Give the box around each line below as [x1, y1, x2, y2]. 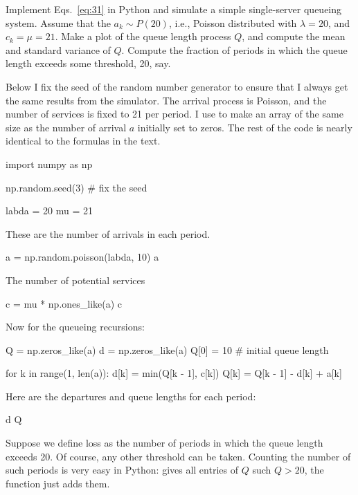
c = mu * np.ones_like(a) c [6, 296, 123, 310]
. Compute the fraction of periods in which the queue [121, 42, 348, 57]
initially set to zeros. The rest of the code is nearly [137, 120, 352, 134]
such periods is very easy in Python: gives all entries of [6, 463, 238, 477]
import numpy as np [6, 156, 93, 171]
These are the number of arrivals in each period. [6, 226, 211, 241]
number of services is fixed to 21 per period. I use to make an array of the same [6, 106, 343, 121]
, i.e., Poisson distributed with [168, 15, 297, 30]
